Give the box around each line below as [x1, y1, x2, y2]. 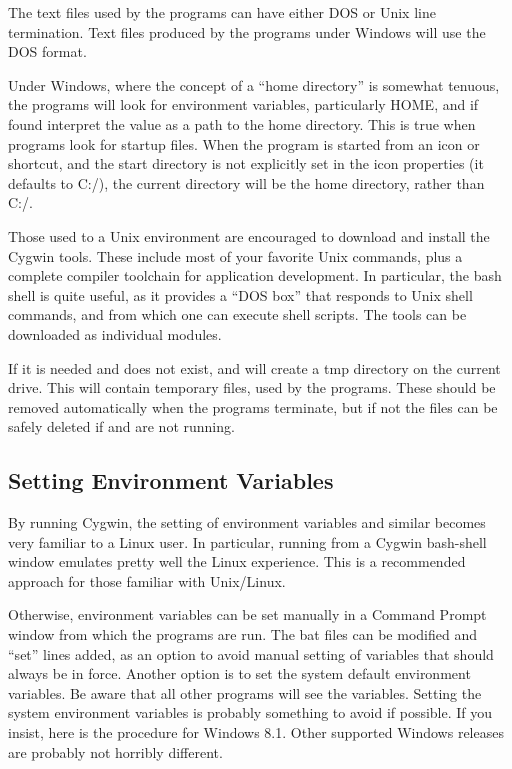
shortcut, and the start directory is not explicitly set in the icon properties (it [8, 153, 484, 174]
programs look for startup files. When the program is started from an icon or [8, 133, 480, 154]
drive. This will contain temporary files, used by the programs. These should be [8, 377, 496, 398]
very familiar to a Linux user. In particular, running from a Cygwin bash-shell [8, 531, 487, 552]
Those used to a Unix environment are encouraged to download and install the [8, 225, 490, 246]
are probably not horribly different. [8, 741, 223, 762]
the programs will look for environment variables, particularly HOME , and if [8, 94, 479, 115]
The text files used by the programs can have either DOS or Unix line [8, 2, 436, 22]
